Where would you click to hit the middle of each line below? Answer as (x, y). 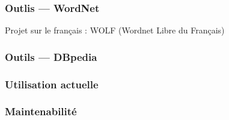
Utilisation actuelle (52, 84)
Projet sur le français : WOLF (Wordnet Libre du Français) (115, 30)
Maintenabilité (41, 111)
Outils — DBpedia (51, 56)
